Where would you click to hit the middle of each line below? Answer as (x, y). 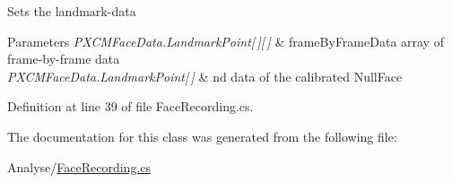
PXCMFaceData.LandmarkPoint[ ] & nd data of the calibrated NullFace (205, 76)
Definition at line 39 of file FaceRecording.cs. (130, 106)
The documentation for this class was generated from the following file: (202, 136)
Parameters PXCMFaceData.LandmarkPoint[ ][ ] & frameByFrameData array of (226, 41)
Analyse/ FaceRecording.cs (79, 166)
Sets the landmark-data (72, 11)
